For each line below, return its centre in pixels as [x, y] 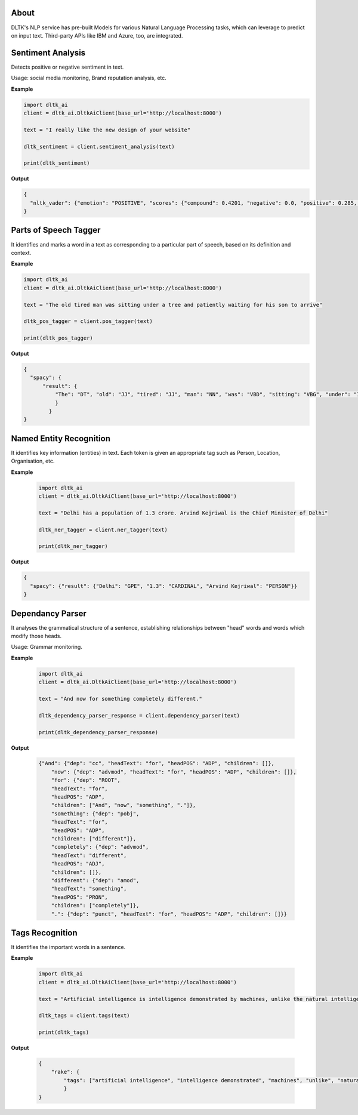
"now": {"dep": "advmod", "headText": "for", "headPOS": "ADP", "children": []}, [174, 772]
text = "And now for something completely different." [120, 699]
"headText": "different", [89, 855]
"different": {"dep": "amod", [95, 880]
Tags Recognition [44, 933]
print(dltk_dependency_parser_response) [98, 732]
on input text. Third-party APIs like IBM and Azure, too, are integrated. [97, 35]
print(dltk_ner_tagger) [73, 546]
